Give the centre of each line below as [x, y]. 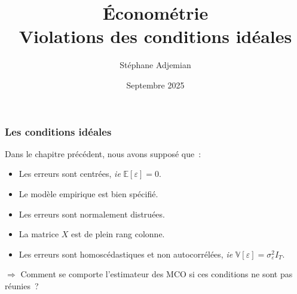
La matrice [39, 234]
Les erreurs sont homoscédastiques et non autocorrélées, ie [126, 254]
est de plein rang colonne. [118, 234]
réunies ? [22, 285]
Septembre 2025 [155, 85]
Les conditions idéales [58, 131]
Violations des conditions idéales [155, 36]
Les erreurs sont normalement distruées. [92, 214]
